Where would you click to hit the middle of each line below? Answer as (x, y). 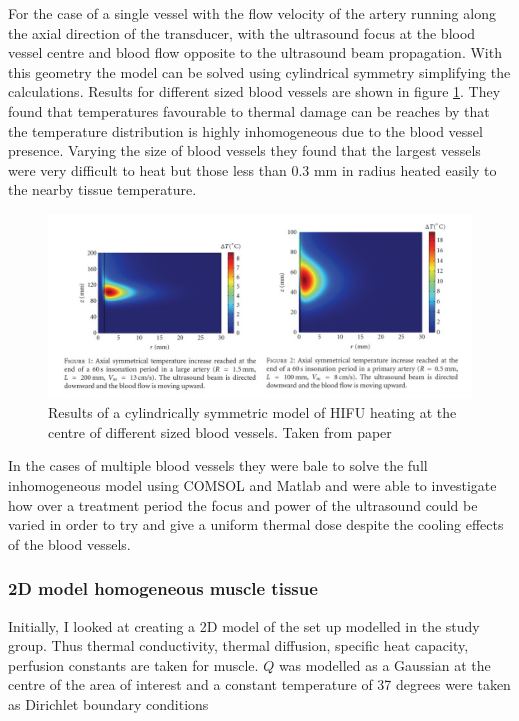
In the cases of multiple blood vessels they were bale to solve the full (218, 465)
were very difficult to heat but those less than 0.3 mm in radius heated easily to (252, 169)
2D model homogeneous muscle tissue (163, 588)
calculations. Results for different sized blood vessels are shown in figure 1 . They (254, 91)
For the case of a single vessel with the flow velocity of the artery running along (252, 13)
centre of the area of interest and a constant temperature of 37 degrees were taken (259, 684)
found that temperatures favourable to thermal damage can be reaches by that (249, 110)
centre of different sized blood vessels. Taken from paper (220, 431)
